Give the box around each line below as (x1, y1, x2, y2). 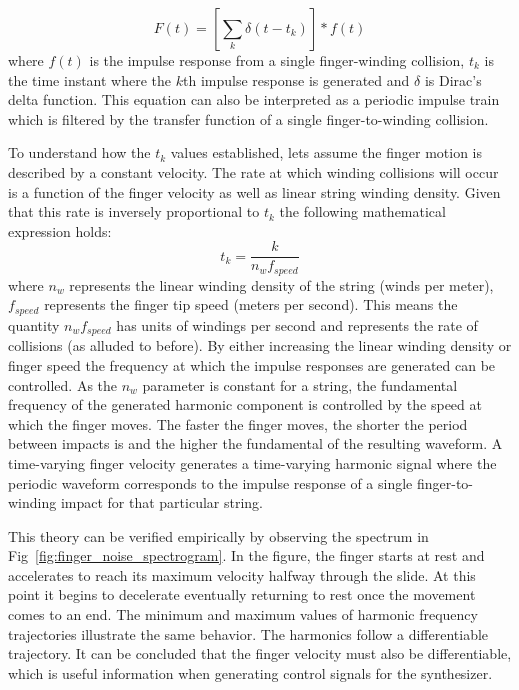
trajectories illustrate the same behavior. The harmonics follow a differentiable (8, 623, 489, 644)
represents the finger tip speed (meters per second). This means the (44, 294, 458, 315)
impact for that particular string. (60, 492, 264, 513)
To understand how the (8, 142, 151, 163)
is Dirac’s (424, 69, 482, 90)
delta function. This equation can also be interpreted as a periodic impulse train (8, 89, 500, 110)
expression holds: (8, 220, 112, 241)
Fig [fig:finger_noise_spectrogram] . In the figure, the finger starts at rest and (8, 545, 485, 566)
